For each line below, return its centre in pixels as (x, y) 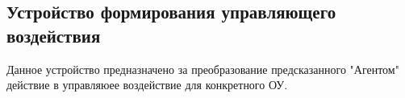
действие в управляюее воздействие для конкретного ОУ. (147, 85)
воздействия (54, 35)
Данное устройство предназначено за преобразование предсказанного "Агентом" (203, 69)
